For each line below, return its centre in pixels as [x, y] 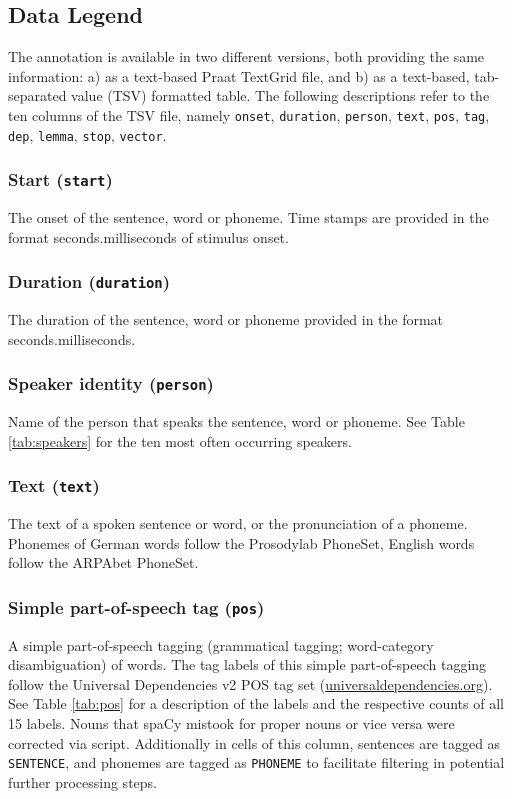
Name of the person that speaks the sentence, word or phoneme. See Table [236, 421]
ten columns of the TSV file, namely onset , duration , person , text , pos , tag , [249, 114]
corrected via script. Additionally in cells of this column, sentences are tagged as [254, 742]
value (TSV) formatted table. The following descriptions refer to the [280, 95]
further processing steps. [82, 781]
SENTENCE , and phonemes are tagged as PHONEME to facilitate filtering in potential [256, 762]
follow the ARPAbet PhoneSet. [103, 562]
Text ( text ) [54, 485]
